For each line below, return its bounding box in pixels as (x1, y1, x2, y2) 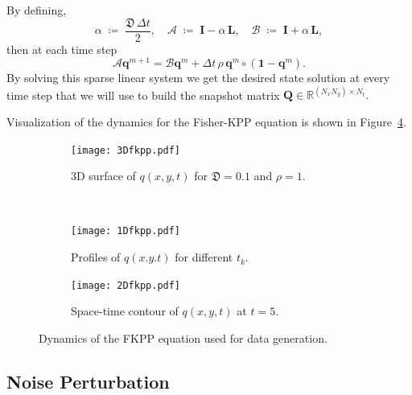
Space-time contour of (71, 302, 179, 319)
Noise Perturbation (6, 368, 170, 393)
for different (175, 249, 233, 265)
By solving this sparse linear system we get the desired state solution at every (6, 69, 390, 86)
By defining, (6, 2, 67, 18)
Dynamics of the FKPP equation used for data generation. (39, 329, 328, 346)
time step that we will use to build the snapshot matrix (6, 86, 280, 103)
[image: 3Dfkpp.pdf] (71, 144, 181, 156)
